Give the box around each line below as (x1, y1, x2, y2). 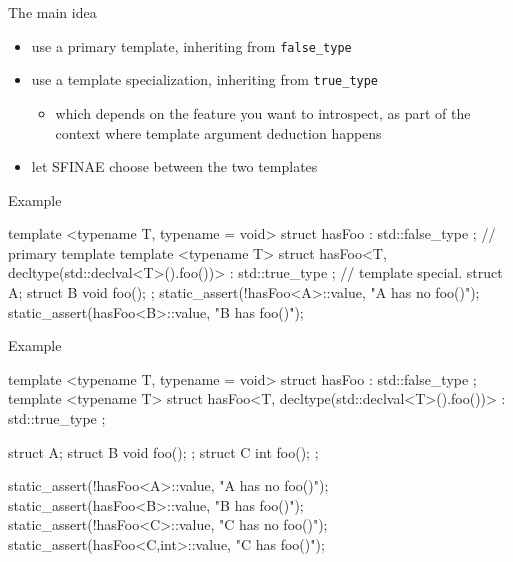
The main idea (8, 2, 97, 22)
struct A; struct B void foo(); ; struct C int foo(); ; (8, 441, 319, 462)
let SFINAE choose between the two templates (31, 156, 318, 177)
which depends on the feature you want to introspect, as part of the (55, 102, 471, 123)
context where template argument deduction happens (55, 122, 382, 143)
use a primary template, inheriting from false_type (31, 35, 352, 56)
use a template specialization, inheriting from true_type (31, 69, 379, 90)
